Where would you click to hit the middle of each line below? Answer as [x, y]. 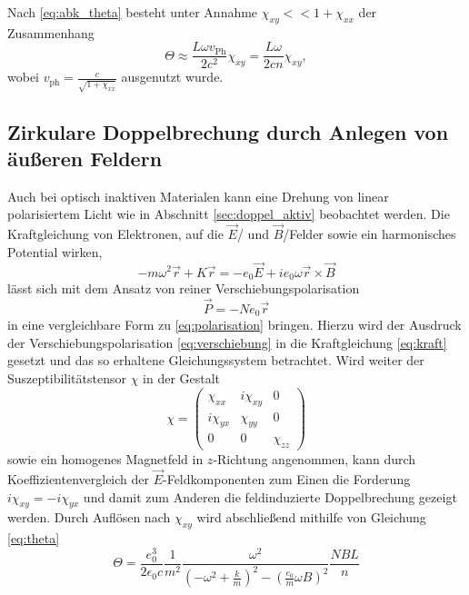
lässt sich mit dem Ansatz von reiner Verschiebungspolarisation [184, 288]
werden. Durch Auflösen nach [89, 517]
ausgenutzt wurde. [172, 77]
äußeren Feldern [85, 158]
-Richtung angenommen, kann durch [314, 459]
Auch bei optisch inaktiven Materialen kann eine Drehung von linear [198, 196]
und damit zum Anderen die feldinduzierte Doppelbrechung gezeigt [270, 496]
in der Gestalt [182, 378]
